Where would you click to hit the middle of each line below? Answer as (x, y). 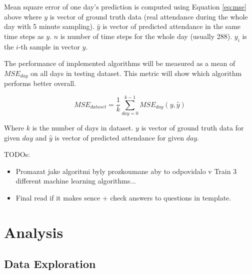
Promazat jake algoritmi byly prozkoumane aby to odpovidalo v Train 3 (126, 171)
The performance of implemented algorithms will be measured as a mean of (120, 63)
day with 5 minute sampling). (49, 26)
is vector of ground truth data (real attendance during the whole (149, 16)
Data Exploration (50, 264)
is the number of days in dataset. (83, 127)
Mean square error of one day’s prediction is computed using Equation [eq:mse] (125, 6)
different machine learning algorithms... (76, 181)
